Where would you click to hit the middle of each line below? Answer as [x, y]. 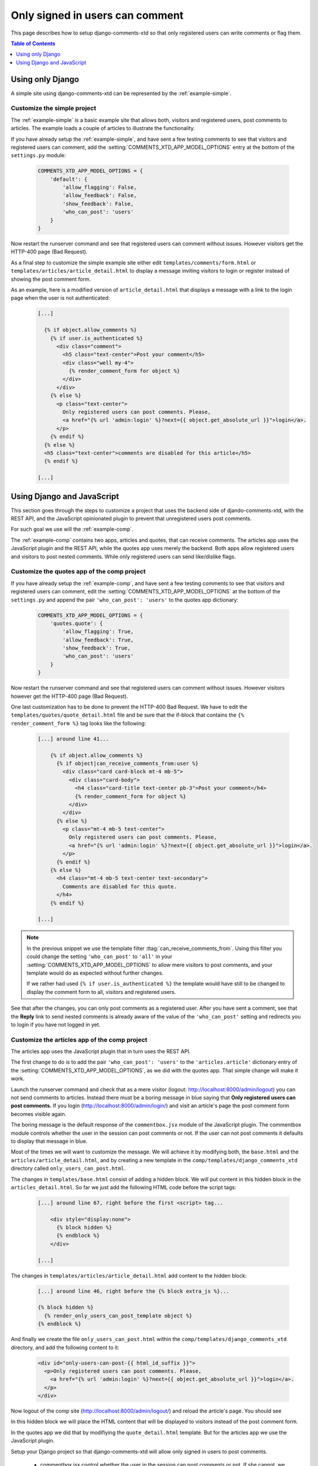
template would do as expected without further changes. [95, 973]
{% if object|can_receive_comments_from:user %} [127, 763]
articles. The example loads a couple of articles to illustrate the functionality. [103, 128]
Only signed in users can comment [97, 15]
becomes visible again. [39, 1114]
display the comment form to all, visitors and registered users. [101, 992]
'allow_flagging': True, [98, 632]
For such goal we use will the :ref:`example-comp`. [72, 529]
